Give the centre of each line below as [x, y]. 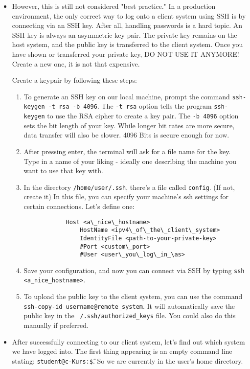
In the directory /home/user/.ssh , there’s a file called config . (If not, [129, 187]
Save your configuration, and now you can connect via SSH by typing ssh [134, 270]
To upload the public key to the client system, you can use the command [133, 296]
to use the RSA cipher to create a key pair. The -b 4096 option [143, 116]
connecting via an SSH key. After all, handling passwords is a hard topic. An [127, 25]
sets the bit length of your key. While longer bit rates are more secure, [129, 125]
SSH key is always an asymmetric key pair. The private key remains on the [125, 35]
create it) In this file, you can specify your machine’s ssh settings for [126, 196]
